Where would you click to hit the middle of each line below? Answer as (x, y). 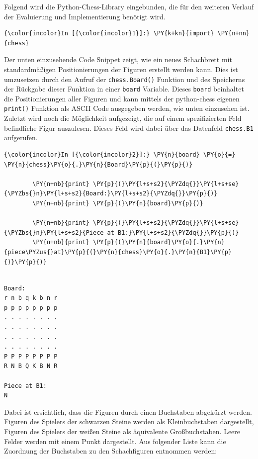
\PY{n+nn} (233, 34)
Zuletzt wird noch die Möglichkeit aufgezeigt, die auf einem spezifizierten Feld (123, 118)
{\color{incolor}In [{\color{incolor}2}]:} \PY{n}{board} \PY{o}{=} (120, 154)
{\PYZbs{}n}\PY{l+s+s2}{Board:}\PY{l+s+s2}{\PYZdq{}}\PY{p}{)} (111, 194)
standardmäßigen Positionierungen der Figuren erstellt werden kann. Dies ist (121, 69)
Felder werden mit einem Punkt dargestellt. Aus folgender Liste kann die (115, 441)
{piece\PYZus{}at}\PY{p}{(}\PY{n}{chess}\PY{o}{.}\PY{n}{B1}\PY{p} (118, 252)
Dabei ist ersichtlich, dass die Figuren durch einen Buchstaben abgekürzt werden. (128, 412)
